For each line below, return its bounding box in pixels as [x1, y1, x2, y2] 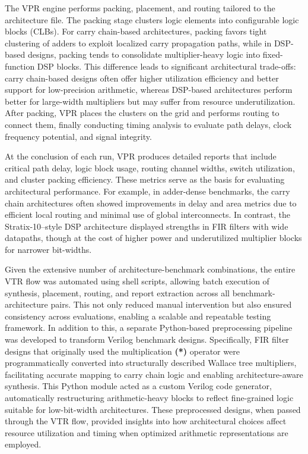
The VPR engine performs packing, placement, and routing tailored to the [5, 2, 275, 14]
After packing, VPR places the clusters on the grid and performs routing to [5, 107, 280, 119]
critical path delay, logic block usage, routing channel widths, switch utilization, [5, 161, 295, 174]
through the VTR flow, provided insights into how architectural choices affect [5, 415, 287, 427]
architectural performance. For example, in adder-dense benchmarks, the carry [5, 184, 290, 197]
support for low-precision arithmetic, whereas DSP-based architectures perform [5, 83, 293, 96]
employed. [5, 438, 42, 450]
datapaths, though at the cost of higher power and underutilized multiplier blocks [5, 231, 302, 244]
